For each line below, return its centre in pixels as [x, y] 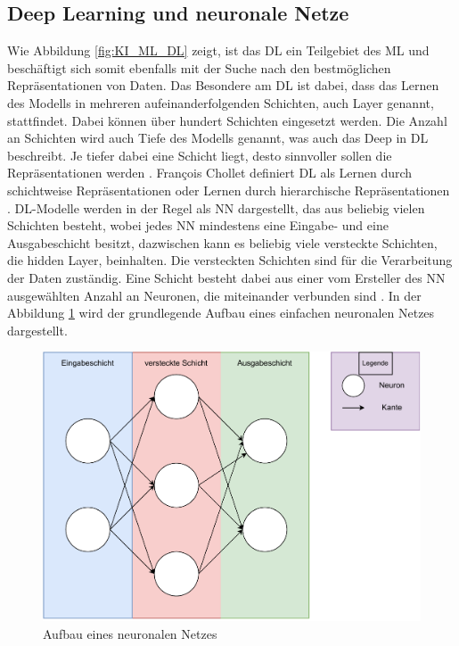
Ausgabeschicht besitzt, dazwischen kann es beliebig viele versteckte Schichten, [222, 242]
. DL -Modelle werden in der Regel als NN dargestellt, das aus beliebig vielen [216, 207]
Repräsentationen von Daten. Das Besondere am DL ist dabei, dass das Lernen [223, 85]
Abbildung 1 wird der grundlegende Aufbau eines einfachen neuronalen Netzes [221, 313]
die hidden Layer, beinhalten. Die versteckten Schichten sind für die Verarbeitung [230, 260]
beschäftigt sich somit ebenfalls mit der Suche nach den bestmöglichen [199, 67]
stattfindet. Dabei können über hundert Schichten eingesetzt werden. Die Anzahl [227, 120]
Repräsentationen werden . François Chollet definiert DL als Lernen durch [210, 173]
